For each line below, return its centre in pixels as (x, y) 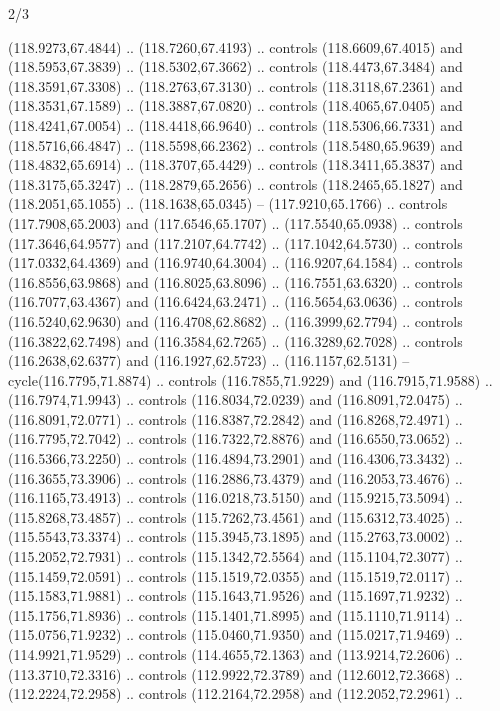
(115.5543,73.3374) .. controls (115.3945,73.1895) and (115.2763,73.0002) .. (235, 536)
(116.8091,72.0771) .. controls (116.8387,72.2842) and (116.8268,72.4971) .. (235, 418)
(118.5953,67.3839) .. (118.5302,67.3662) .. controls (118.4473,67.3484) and (235, 66)
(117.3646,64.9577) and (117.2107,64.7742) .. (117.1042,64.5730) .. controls (235, 242)
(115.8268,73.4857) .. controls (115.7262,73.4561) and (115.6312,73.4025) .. (235, 516)
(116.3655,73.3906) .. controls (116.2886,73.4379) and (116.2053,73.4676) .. (235, 477)
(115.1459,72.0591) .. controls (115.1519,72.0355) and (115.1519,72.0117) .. (235, 575)
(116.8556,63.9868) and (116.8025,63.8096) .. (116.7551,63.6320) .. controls (235, 281)
